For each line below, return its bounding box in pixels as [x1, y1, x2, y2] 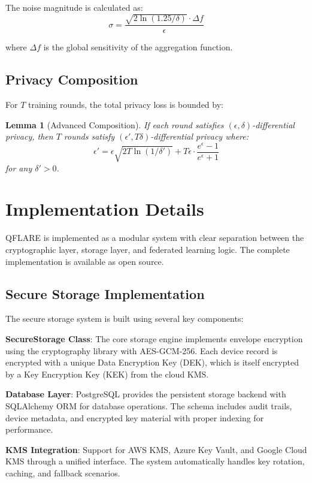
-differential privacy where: [150, 130, 249, 143]
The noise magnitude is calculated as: [5, 1, 143, 13]
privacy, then [5, 130, 53, 143]
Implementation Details [5, 197, 204, 221]
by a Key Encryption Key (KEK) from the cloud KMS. [5, 367, 209, 380]
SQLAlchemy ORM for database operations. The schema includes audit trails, [5, 399, 292, 412]
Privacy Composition [5, 70, 138, 89]
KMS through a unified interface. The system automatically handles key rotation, [5, 455, 305, 467]
